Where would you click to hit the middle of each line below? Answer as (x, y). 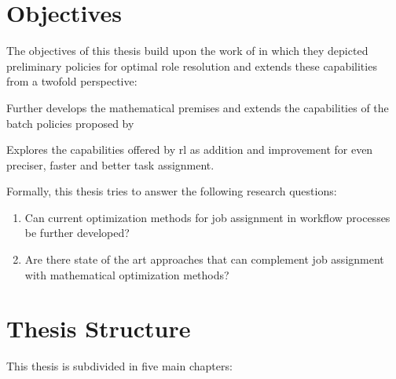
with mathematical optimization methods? (127, 274)
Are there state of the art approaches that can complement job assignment (204, 259)
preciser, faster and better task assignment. (110, 164)
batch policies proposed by (70, 123)
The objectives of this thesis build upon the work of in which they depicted (187, 51)
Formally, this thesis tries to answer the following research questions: (172, 191)
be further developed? (77, 233)
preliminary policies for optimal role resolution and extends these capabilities (192, 66)
